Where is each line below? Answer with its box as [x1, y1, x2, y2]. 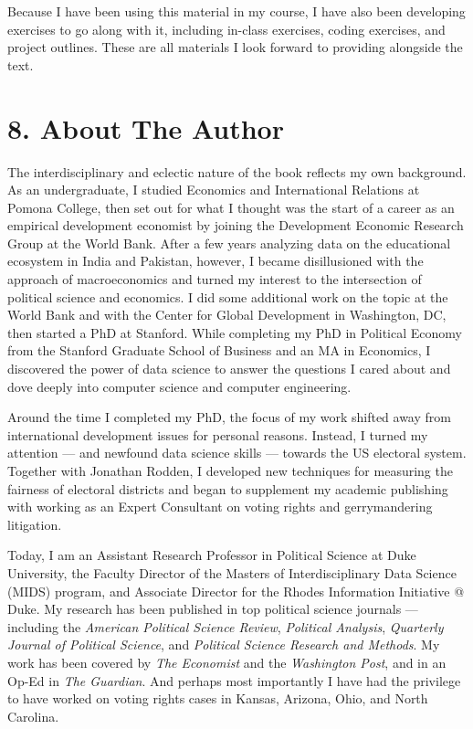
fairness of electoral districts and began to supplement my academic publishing [7, 479, 448, 498]
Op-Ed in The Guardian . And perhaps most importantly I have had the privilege [7, 671, 461, 690]
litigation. [7, 514, 62, 534]
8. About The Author [7, 109, 284, 146]
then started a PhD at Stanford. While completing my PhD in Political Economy [7, 322, 462, 342]
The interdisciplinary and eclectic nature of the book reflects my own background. [7, 162, 467, 181]
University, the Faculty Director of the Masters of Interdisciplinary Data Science [7, 563, 457, 582]
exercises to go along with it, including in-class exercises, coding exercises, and [7, 19, 446, 38]
